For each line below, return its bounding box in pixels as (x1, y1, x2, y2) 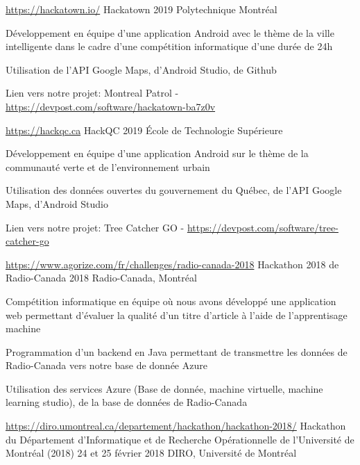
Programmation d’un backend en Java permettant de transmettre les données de (6, 344, 348, 359)
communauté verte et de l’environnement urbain (6, 159, 210, 174)
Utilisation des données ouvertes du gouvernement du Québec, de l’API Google (6, 183, 342, 197)
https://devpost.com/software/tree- (187, 220, 338, 234)
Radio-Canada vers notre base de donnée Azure (6, 358, 207, 373)
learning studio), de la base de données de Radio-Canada (6, 395, 248, 409)
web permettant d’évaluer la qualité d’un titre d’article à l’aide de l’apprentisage (6, 307, 348, 322)
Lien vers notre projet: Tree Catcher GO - (6, 220, 185, 234)
